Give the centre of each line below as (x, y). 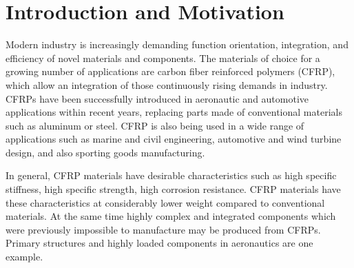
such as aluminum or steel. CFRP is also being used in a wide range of (155, 125)
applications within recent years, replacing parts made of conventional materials (174, 112)
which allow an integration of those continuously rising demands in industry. (167, 84)
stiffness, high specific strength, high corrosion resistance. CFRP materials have (173, 189)
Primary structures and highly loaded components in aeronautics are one (159, 243)
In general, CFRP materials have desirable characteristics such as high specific (171, 175)
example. (24, 257)
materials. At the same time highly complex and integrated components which (171, 216)
